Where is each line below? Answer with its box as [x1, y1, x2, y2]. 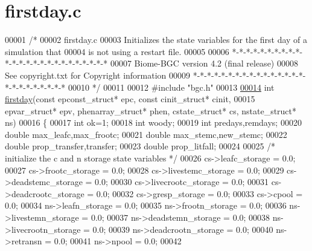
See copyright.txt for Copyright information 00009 [5, 68, 191, 81]
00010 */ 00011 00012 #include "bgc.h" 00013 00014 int [68, 80, 275, 93]
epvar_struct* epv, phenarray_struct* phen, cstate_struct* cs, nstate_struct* [5, 104, 297, 117]
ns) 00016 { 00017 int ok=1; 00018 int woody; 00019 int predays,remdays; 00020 [5, 116, 302, 129]
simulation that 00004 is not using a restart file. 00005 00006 [5, 45, 229, 57]
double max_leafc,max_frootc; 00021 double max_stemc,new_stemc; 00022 [5, 128, 287, 140]
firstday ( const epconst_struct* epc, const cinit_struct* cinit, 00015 [5, 93, 255, 105]
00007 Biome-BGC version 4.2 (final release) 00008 [110, 57, 298, 70]
